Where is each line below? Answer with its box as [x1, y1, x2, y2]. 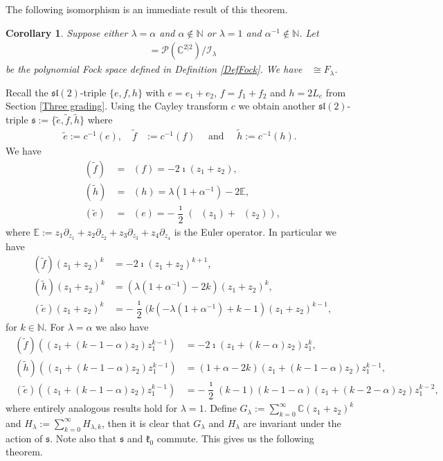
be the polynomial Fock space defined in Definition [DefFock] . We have [6, 62, 302, 76]
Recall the [6, 85, 48, 99]
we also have [96, 320, 149, 334]
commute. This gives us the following [156, 430, 314, 445]
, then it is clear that [101, 415, 190, 430]
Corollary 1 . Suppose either [6, 25, 128, 40]
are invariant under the [243, 415, 341, 430]
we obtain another [238, 98, 316, 113]
